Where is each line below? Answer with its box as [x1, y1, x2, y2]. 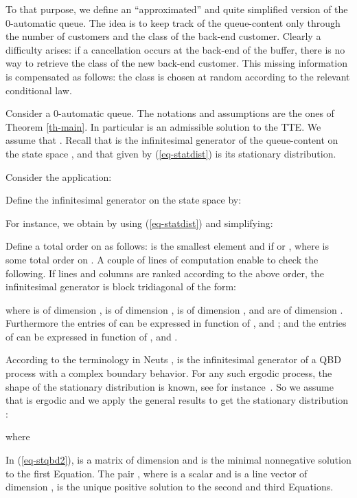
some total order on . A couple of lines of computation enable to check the [5, 252, 319, 266]
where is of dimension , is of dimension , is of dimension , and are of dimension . [5, 302, 343, 316]
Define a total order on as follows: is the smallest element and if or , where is [5, 239, 329, 253]
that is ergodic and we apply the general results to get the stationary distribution [5, 393, 349, 407]
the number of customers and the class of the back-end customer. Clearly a [5, 29, 321, 43]
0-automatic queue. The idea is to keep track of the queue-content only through [5, 15, 341, 30]
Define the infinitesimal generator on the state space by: [5, 193, 242, 207]
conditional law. [5, 83, 72, 97]
